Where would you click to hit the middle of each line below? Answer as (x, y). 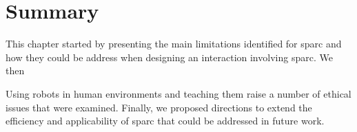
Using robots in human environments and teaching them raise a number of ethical (178, 93)
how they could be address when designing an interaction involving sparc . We (169, 57)
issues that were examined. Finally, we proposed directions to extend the (159, 107)
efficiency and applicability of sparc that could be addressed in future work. (165, 121)
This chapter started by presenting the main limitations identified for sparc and (174, 44)
